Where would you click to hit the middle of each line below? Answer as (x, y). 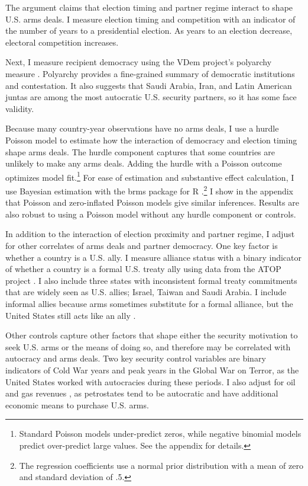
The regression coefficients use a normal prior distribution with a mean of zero (161, 465)
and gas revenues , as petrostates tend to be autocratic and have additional (142, 393)
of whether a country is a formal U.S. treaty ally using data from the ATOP (143, 269)
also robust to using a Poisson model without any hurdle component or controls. (151, 214)
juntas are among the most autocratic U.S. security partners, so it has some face (151, 97)
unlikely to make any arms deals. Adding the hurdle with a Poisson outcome (144, 163)
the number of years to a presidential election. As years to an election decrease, (149, 31)
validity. (20, 108)
